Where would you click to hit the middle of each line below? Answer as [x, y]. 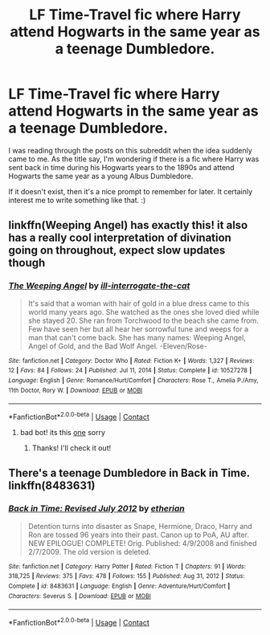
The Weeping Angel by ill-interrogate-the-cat [99, 286]
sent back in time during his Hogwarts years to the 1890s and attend [121, 167]
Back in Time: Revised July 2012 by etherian [96, 509]
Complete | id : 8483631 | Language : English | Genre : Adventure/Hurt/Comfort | [119, 586]
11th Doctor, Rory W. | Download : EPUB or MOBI [76, 390]
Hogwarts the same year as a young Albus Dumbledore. [101, 176]
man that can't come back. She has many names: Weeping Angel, [137, 337]
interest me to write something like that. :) [77, 200]
